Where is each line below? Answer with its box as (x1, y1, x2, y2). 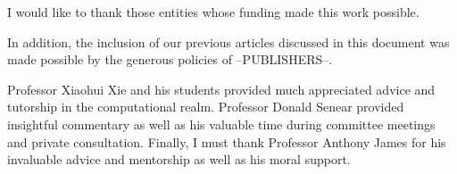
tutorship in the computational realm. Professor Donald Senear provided (7, 97, 404, 116)
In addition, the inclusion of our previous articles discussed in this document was (7, 32, 450, 51)
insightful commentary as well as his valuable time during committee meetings (7, 114, 436, 133)
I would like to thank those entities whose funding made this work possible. (7, 3, 420, 21)
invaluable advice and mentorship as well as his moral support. (7, 150, 351, 169)
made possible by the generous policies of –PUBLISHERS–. (7, 50, 333, 69)
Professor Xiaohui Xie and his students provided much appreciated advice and (7, 79, 436, 98)
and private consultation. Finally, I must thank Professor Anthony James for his (7, 132, 446, 151)
